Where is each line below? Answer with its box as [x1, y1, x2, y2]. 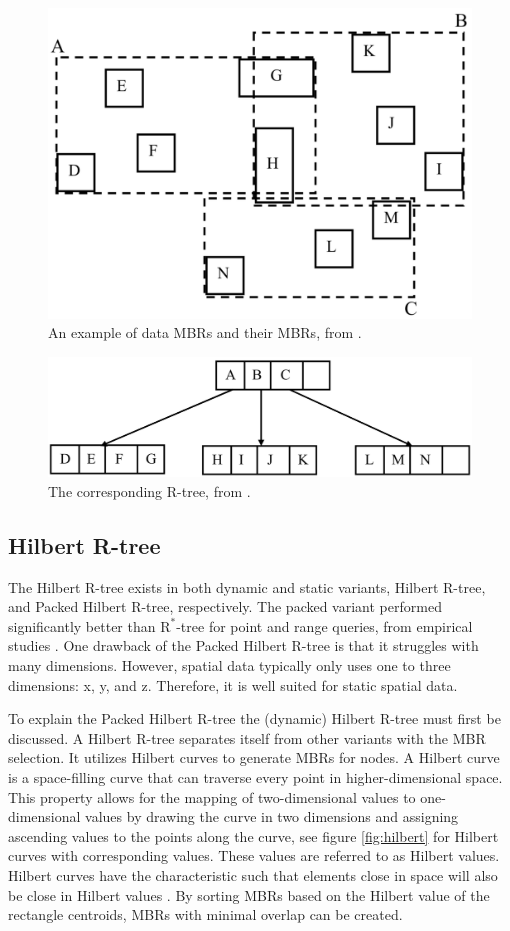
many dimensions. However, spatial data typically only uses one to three [8, 654, 451, 675]
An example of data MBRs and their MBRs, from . [48, 322, 362, 343]
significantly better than [8, 615, 156, 636]
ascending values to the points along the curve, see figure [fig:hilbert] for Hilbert [8, 825, 499, 846]
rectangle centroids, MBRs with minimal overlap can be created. [8, 904, 403, 925]
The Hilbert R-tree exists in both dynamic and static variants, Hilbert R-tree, [8, 576, 486, 597]
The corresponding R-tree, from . [48, 480, 251, 501]
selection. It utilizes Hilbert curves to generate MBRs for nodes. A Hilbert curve [8, 747, 500, 768]
